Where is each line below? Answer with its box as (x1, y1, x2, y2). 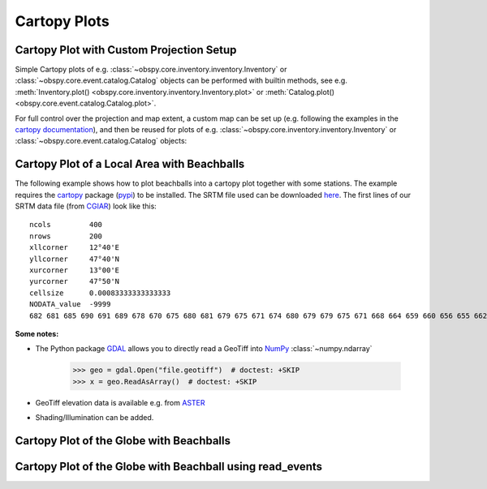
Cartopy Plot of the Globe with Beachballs (15, 434, 231, 448)
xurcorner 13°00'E (29, 266, 120, 275)
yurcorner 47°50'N (29, 277, 120, 286)
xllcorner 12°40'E (29, 243, 120, 252)
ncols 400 (29, 220, 103, 229)
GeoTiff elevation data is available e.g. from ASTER (35, 397, 206, 407)
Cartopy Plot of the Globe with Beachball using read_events (15, 459, 323, 474)
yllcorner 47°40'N (29, 254, 120, 264)
